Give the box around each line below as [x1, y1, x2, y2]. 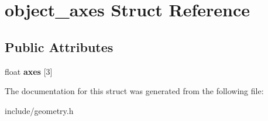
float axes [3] [5, 65, 53, 77]
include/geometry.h [5, 104, 74, 116]
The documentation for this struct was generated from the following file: [5, 85, 264, 97]
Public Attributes [5, 37, 114, 56]
